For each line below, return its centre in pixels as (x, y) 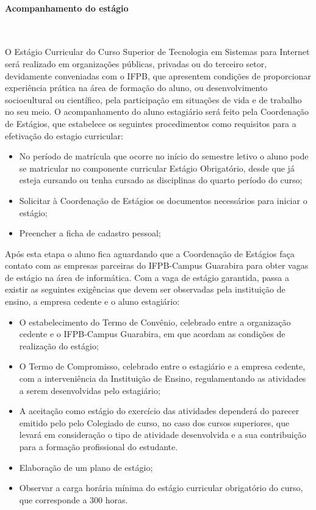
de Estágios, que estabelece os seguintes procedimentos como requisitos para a (151, 123)
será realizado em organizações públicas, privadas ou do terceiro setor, (136, 63)
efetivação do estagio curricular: (64, 135)
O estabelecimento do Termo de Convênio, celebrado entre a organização (155, 322)
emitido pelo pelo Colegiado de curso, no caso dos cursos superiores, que (154, 422)
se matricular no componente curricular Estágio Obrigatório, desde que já (157, 168)
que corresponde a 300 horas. (74, 499)
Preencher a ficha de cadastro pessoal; (90, 233)
